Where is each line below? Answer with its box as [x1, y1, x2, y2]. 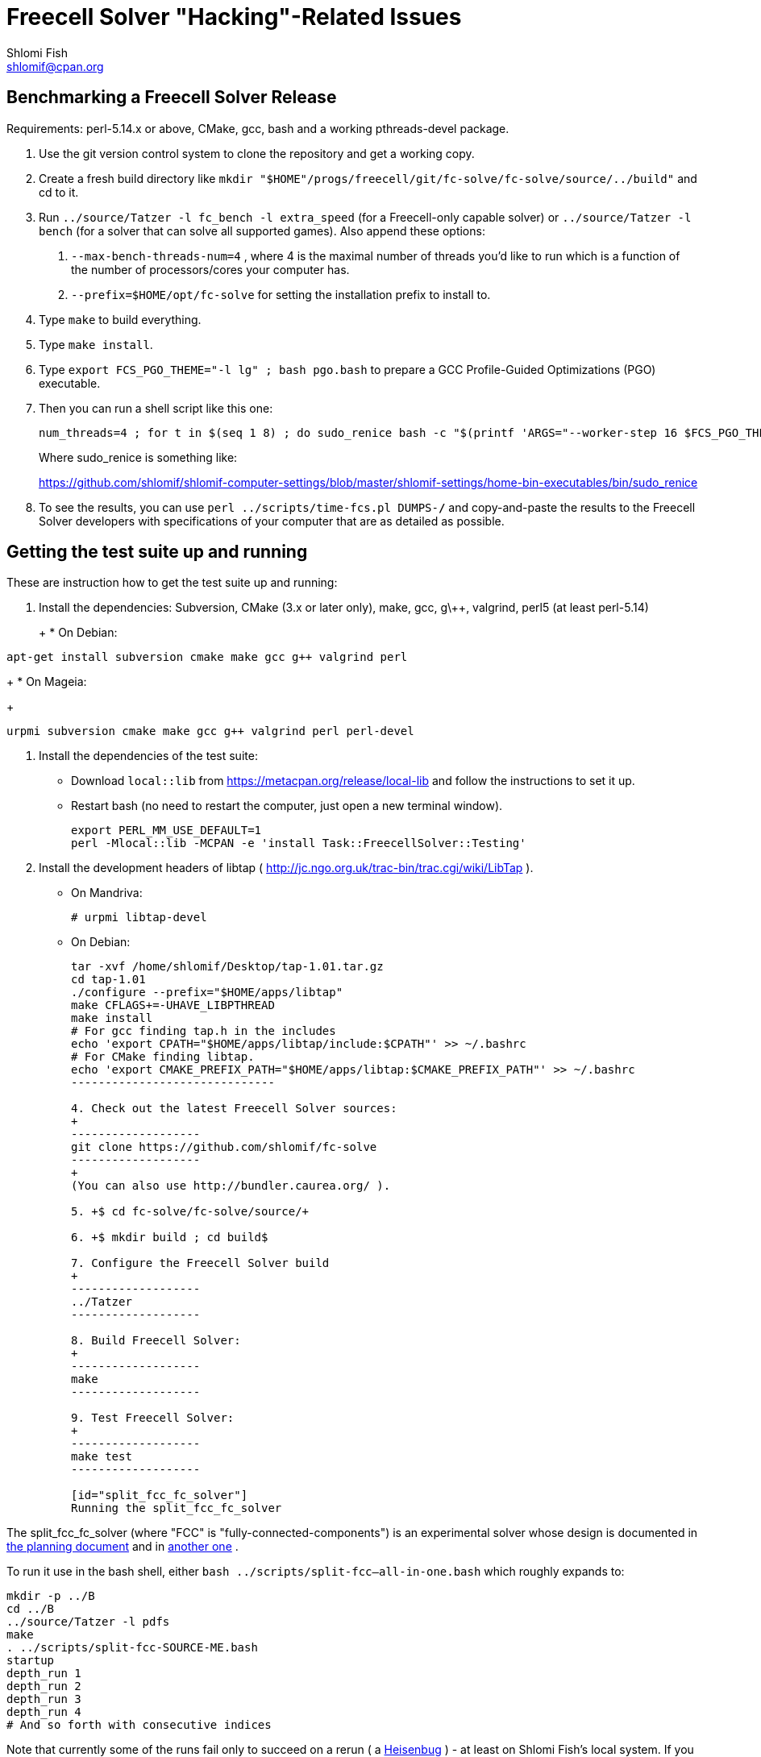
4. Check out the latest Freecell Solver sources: [71, 1102, 397, 1115]
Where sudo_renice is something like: [39, 450, 238, 464]
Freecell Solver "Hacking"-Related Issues [6, 3, 462, 31]
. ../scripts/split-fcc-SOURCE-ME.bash [6, 1641, 258, 1655]
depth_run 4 [6, 1705, 81, 1719]
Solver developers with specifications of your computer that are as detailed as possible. [39, 513, 505, 528]
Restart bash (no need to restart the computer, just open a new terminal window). [71, 799, 503, 813]
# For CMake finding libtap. [71, 1050, 255, 1064]
